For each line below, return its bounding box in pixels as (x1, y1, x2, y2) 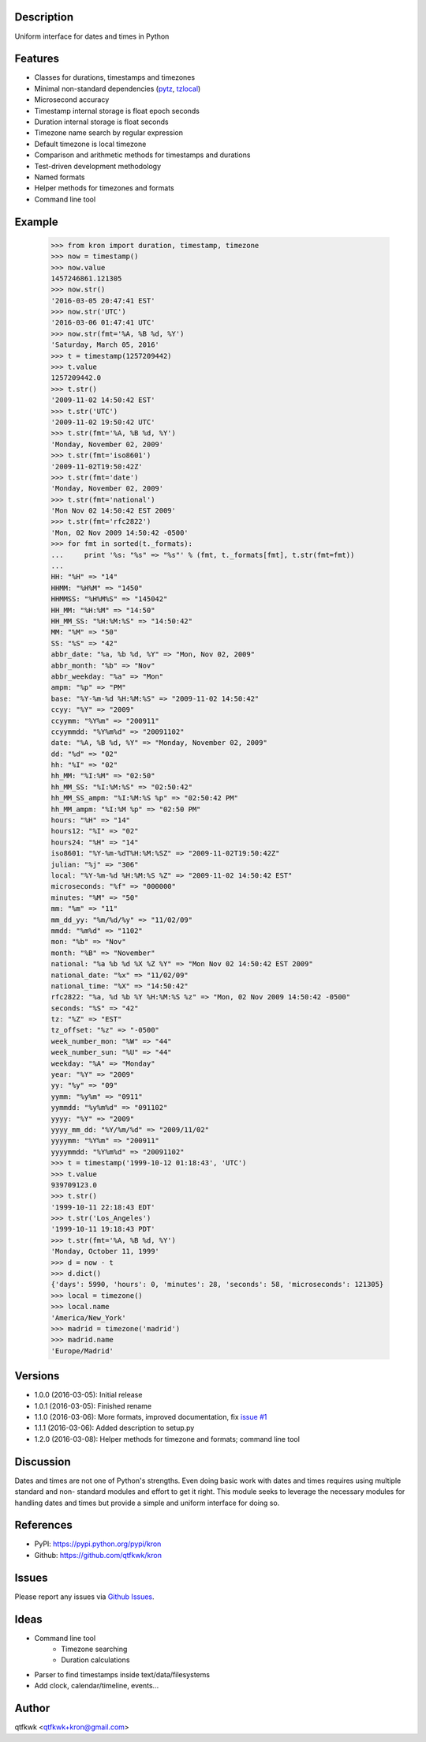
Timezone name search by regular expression (34, 128, 183, 137)
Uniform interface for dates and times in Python (14, 32, 170, 41)
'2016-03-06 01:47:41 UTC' (50, 318, 155, 327)
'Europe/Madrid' (50, 1346, 114, 1355)
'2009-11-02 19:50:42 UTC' (50, 417, 155, 427)
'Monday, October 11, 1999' (50, 1247, 159, 1256)
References (14, 1518, 73, 1532)
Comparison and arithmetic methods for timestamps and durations (34, 150, 251, 160)
